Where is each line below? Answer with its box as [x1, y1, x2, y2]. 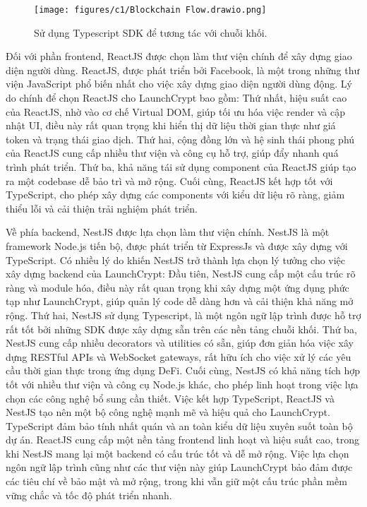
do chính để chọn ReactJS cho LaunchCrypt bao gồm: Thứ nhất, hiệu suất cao [6, 90, 347, 105]
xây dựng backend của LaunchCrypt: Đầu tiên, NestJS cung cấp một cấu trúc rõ [6, 266, 356, 281]
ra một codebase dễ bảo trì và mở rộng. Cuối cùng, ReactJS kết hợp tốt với [6, 173, 333, 188]
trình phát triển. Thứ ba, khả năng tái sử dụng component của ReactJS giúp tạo [6, 160, 356, 174]
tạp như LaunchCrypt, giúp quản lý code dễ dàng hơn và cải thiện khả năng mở [6, 294, 354, 309]
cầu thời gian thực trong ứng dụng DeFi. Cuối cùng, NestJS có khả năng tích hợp [6, 363, 361, 378]
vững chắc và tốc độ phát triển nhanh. [6, 487, 172, 502]
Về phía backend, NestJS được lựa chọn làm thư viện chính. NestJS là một [6, 225, 330, 239]
